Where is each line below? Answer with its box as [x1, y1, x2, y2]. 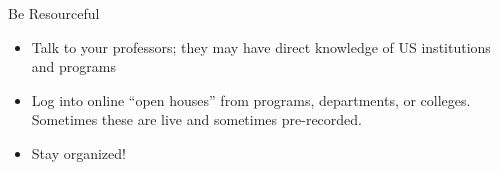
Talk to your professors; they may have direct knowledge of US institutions [31, 36, 491, 57]
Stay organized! [31, 142, 126, 163]
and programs [31, 56, 116, 77]
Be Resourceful [8, 3, 100, 23]
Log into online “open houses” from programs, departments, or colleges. [31, 89, 471, 110]
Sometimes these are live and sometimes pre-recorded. [31, 109, 362, 130]
